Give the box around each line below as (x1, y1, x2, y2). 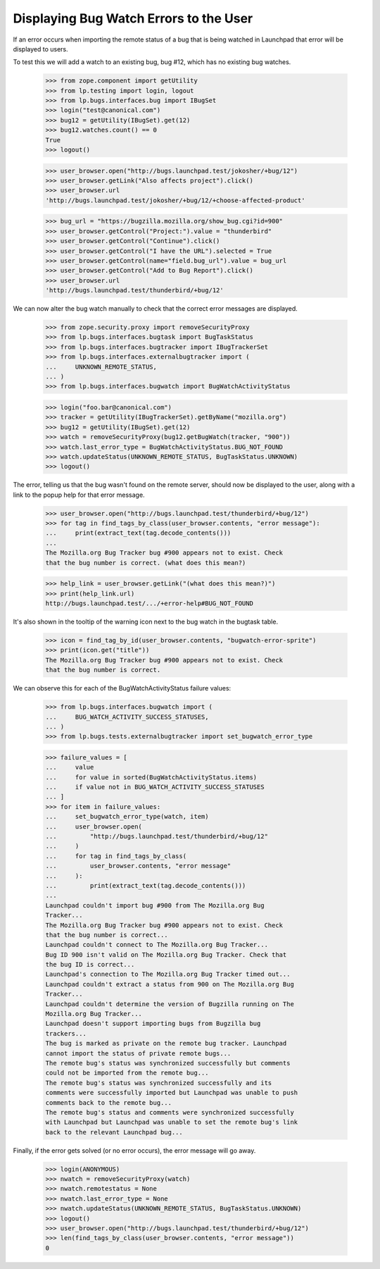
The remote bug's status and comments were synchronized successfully (45, 1108, 295, 1116)
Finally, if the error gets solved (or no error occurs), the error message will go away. (13, 1146, 256, 1155)
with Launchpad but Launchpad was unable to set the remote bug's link (45, 1118, 298, 1127)
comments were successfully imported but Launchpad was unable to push (45, 1089, 298, 1097)
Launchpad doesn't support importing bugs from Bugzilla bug (45, 1020, 261, 1028)
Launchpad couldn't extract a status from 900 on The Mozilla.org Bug (45, 980, 295, 988)
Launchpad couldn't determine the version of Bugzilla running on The (45, 1000, 295, 1008)
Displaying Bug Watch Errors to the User (13, 11, 253, 26)
